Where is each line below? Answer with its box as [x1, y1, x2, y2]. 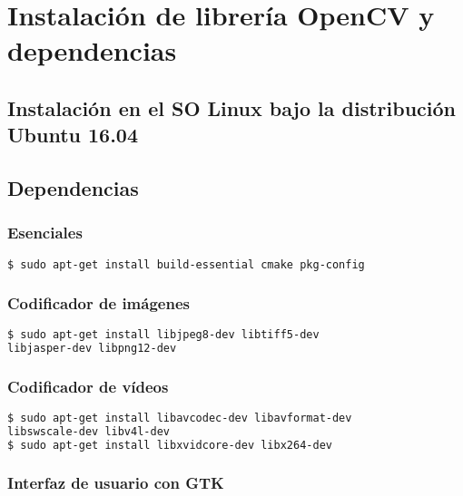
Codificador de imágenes [7, 291, 190, 314]
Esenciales [7, 221, 83, 244]
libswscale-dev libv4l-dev [7, 424, 170, 438]
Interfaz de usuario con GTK [7, 472, 224, 494]
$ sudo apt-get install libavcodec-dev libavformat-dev [7, 411, 352, 424]
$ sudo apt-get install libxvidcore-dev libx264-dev [7, 438, 332, 452]
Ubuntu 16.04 [7, 121, 139, 149]
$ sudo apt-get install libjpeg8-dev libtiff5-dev [7, 327, 320, 341]
